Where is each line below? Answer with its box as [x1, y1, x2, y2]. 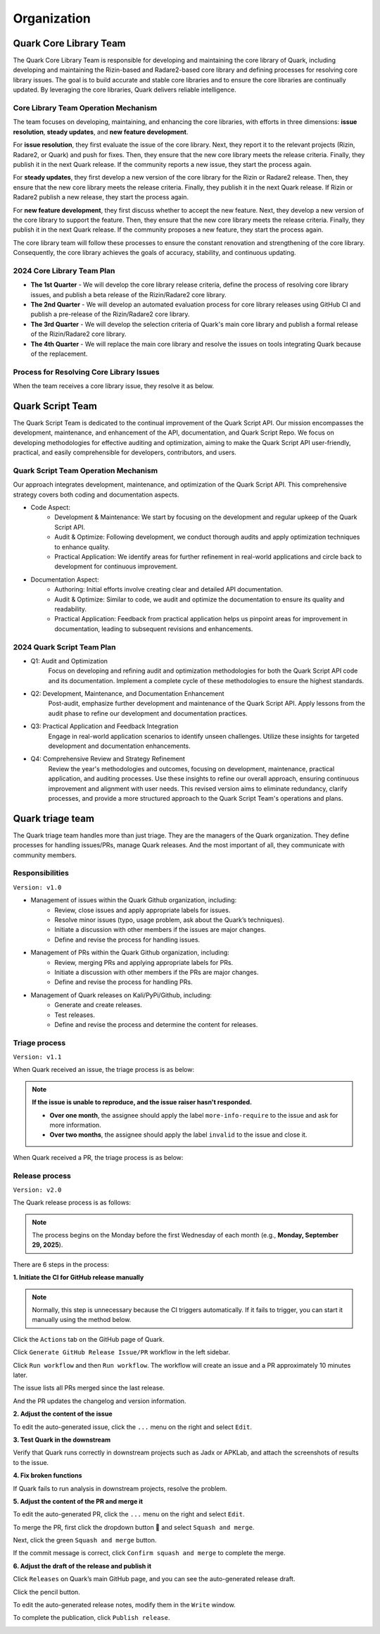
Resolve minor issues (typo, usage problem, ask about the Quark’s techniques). [54, 916, 285, 924]
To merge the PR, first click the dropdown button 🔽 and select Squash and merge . [13, 1523, 255, 1531]
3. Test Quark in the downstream [13, 1435, 111, 1444]
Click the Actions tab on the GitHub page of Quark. [13, 1335, 165, 1343]
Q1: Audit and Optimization [30, 656, 108, 665]
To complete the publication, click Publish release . [13, 1614, 170, 1622]
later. [13, 1371, 28, 1379]
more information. [49, 1121, 101, 1129]
